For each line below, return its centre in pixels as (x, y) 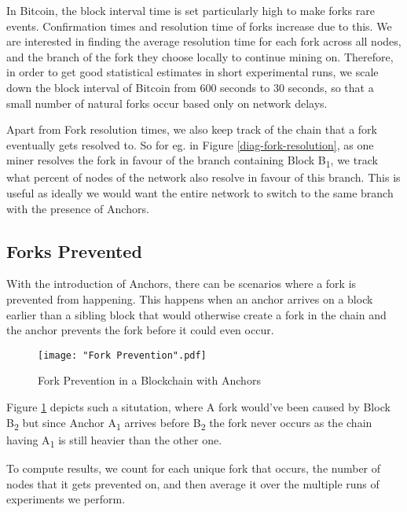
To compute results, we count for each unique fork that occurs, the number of (194, 468)
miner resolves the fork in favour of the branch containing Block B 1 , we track (192, 161)
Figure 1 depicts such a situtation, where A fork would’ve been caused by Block (198, 407)
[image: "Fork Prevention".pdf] (122, 355)
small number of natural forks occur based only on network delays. (167, 103)
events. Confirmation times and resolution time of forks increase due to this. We (199, 26)
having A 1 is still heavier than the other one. (114, 440)
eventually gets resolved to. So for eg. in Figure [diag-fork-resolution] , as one (190, 144)
